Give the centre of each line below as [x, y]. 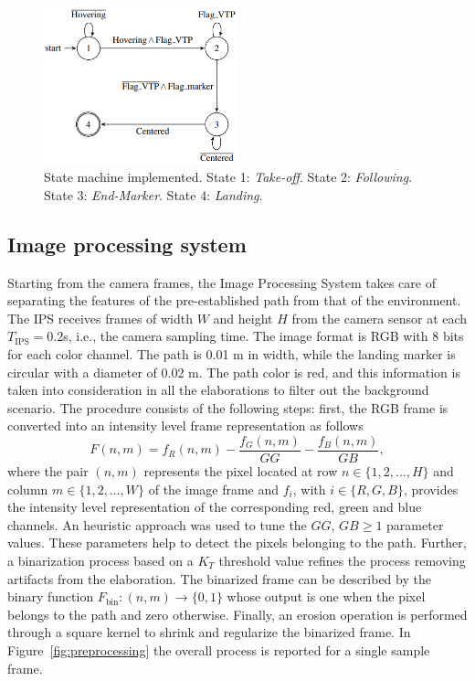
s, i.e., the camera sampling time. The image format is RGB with [246, 336]
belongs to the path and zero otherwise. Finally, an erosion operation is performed [237, 614]
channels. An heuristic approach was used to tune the [157, 524]
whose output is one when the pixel [326, 596]
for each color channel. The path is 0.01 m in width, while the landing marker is [232, 353]
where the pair [48, 471]
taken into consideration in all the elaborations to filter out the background [218, 390]
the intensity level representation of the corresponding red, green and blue [215, 507]
